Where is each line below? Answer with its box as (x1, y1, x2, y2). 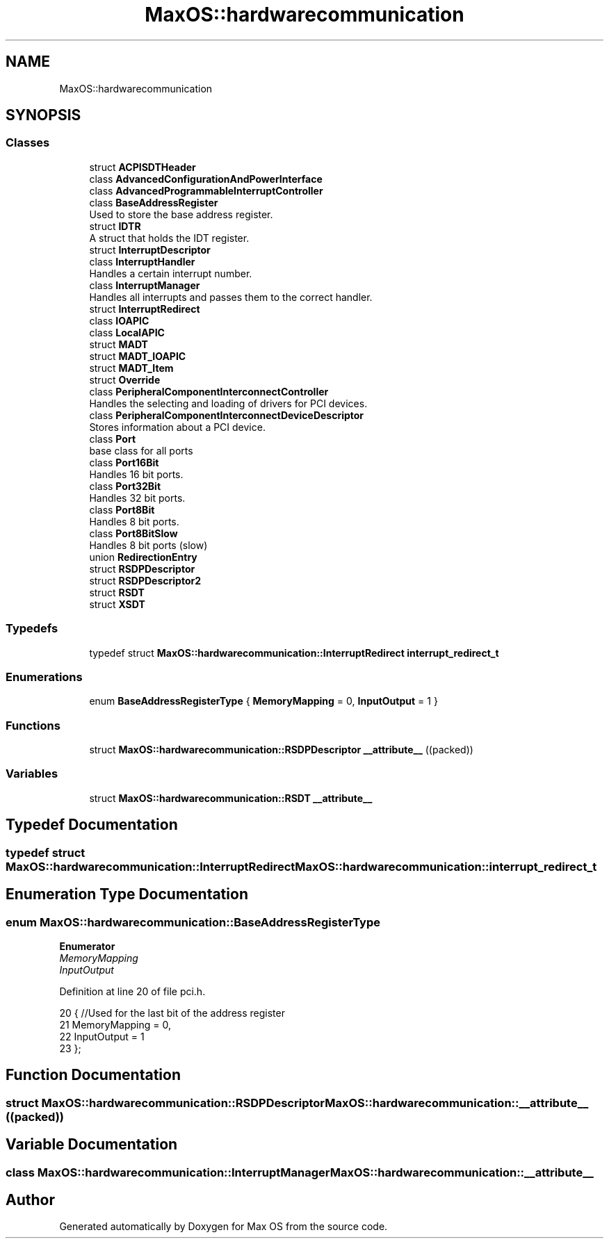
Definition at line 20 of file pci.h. (59, 985, 206, 997)
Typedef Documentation (6, 816, 178, 834)
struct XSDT (89, 598, 145, 610)
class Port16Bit (89, 456, 159, 468)
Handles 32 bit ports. (89, 491, 186, 504)
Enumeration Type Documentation (6, 885, 248, 903)
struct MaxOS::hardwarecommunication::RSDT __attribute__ (89, 792, 373, 804)
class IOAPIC (89, 314, 149, 327)
